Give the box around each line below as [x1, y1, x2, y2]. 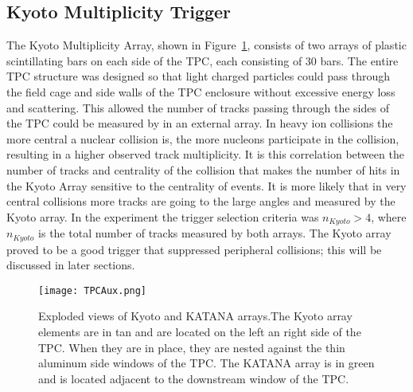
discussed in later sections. [6, 257, 135, 273]
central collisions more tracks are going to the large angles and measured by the [6, 193, 395, 210]
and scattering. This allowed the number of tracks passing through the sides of [6, 99, 389, 116]
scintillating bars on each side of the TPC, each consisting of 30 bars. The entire [6, 52, 399, 69]
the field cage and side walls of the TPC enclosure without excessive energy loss [6, 83, 395, 100]
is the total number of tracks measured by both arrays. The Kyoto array [38, 225, 392, 241]
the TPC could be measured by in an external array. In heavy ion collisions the [6, 115, 393, 131]
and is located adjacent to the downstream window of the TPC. [38, 370, 349, 386]
